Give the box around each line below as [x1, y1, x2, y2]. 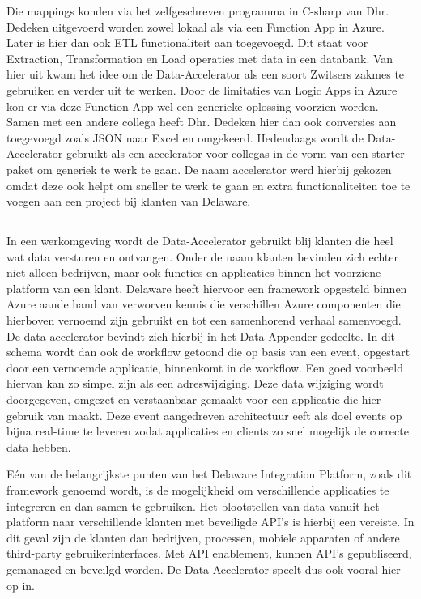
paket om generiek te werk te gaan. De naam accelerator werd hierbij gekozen [6, 160, 392, 177]
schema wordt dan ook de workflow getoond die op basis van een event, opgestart [6, 343, 410, 360]
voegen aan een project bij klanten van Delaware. [6, 193, 251, 210]
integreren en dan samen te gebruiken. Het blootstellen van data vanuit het [6, 497, 380, 514]
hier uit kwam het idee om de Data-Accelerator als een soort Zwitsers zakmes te [6, 66, 405, 83]
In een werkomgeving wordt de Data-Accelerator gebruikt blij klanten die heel [6, 232, 393, 249]
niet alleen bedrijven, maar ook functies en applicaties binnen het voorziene [6, 264, 381, 281]
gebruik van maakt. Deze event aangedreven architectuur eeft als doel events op [6, 406, 402, 423]
